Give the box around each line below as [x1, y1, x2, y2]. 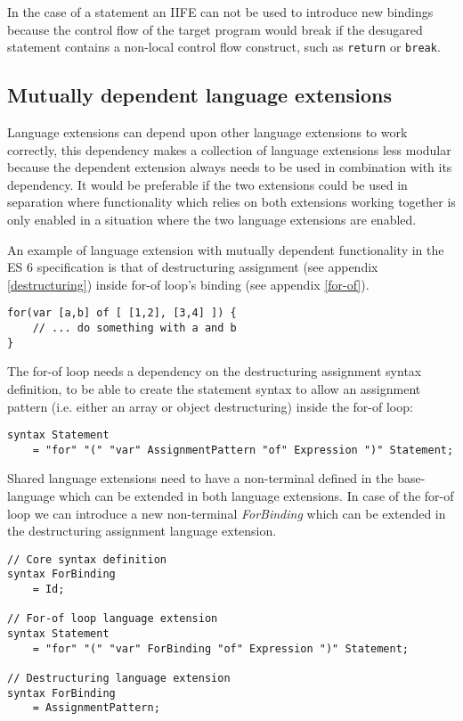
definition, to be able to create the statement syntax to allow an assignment [7, 379, 421, 397]
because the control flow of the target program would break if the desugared [7, 20, 423, 38]
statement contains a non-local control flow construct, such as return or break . [7, 37, 441, 56]
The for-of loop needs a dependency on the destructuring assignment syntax [7, 362, 422, 381]
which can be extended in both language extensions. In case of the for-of [59, 487, 454, 505]
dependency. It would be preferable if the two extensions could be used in [7, 175, 408, 193]
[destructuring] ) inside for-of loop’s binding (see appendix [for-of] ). [7, 274, 370, 293]
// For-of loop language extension [7, 612, 218, 626]
